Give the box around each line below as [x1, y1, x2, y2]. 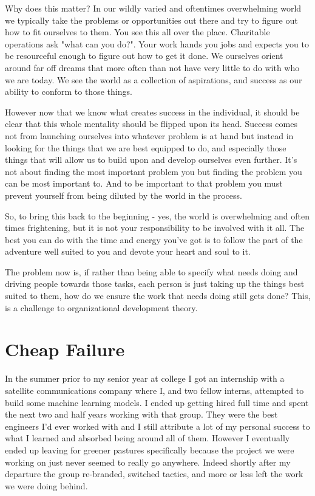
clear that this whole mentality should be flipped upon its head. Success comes [5, 117, 297, 130]
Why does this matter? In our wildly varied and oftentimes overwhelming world [5, 2, 302, 14]
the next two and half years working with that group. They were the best [5, 408, 278, 421]
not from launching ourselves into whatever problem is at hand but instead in [5, 129, 294, 142]
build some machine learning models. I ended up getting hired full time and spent [5, 396, 309, 408]
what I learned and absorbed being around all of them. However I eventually [5, 432, 290, 444]
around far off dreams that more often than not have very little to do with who [5, 61, 300, 74]
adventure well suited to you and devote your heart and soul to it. [5, 245, 251, 258]
